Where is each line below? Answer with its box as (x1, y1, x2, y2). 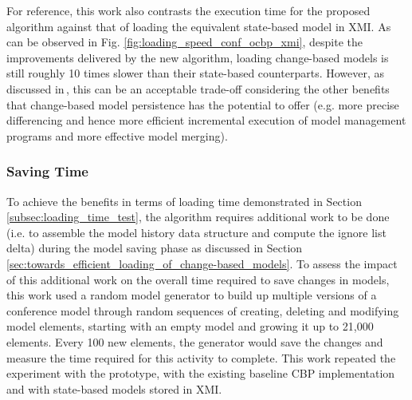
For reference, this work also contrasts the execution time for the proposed (6, 2, 371, 18)
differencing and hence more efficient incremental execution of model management (6, 112, 406, 129)
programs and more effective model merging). (6, 127, 228, 144)
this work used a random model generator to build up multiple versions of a (6, 287, 377, 303)
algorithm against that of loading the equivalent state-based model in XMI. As (6, 18, 391, 34)
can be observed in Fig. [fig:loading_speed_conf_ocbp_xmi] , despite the (6, 34, 363, 50)
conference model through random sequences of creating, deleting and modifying (6, 302, 399, 319)
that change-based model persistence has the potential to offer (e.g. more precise (6, 96, 399, 113)
